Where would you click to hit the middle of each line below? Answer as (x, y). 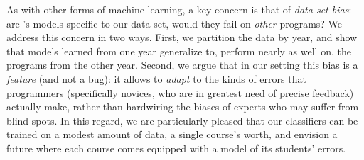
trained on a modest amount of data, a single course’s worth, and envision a (172, 134)
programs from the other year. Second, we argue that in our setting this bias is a (182, 65)
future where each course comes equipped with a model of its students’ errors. (176, 148)
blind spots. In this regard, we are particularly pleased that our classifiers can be (182, 120)
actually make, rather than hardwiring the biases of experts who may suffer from (183, 107)
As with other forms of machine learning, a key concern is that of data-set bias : (179, 9)
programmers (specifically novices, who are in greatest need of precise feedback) (180, 92)
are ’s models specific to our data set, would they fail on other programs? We (175, 23)
